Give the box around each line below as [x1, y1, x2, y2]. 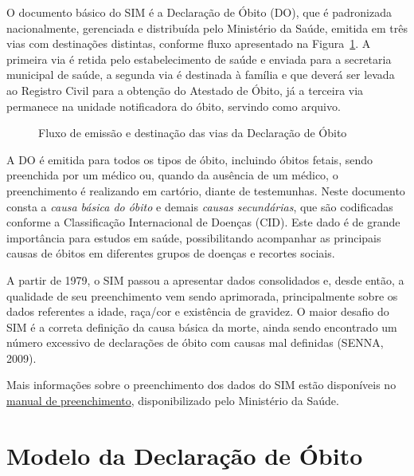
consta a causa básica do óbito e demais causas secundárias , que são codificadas [6, 198, 393, 214]
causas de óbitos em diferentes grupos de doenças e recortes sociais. [6, 245, 335, 262]
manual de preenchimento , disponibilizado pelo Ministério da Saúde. [6, 392, 339, 409]
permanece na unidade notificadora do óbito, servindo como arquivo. [6, 97, 341, 114]
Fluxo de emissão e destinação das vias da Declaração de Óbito [38, 124, 347, 141]
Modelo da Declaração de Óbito [6, 439, 363, 471]
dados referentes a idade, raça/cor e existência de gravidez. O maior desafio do [6, 303, 389, 320]
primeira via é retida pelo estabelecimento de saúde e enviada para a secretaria [6, 50, 392, 67]
